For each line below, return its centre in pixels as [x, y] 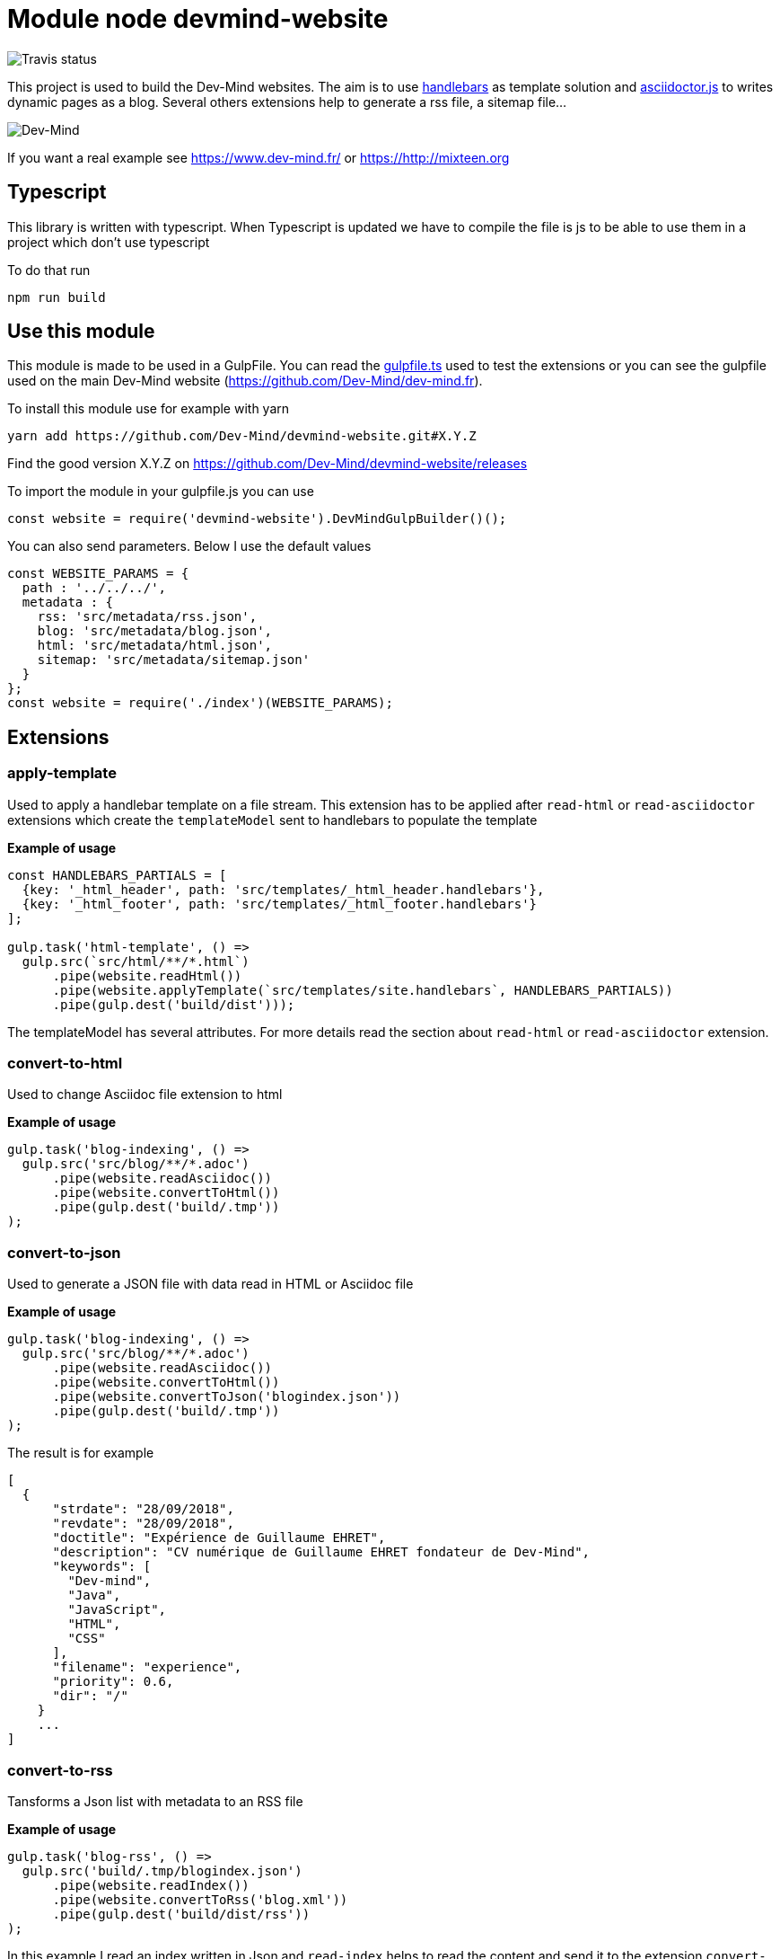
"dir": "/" [90, 1696]
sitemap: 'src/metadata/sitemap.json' [174, 660]
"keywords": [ [102, 1567]
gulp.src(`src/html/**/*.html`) [136, 961]
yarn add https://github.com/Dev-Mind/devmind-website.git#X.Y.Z [242, 436]
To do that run [49, 270]
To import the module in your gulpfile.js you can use [161, 492]
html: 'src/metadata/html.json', [155, 646]
